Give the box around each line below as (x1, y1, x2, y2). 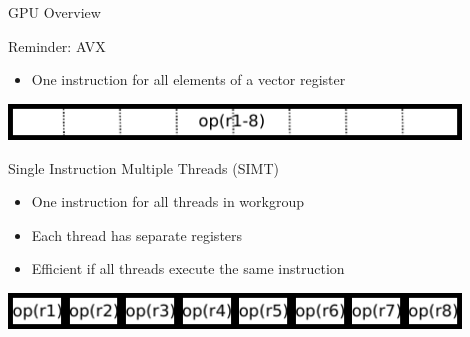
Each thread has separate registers (31, 224, 243, 245)
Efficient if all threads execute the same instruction (31, 258, 345, 279)
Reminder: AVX (8, 35, 106, 56)
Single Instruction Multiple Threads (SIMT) (8, 157, 279, 178)
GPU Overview (8, 2, 101, 22)
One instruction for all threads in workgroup (31, 191, 305, 212)
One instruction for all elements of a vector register (31, 69, 346, 90)
